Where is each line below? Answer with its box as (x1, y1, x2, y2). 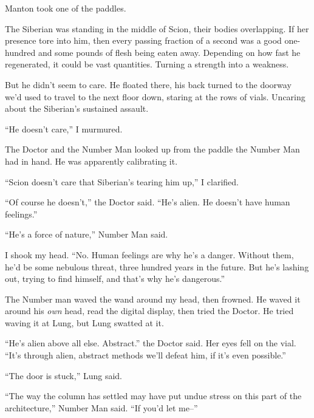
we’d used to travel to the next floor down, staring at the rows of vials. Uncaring (5, 90, 305, 103)
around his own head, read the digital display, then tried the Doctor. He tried (5, 304, 294, 317)
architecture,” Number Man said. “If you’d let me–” (5, 401, 198, 414)
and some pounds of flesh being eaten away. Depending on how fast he (38, 46, 301, 58)
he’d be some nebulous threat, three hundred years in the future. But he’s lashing (5, 260, 309, 273)
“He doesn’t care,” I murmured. (5, 122, 123, 135)
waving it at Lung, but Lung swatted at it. (5, 316, 164, 329)
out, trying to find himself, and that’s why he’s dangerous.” (5, 272, 225, 285)
